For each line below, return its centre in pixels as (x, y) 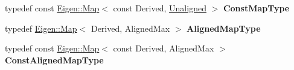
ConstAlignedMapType (54, 60)
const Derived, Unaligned (160, 8)
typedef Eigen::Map (41, 28)
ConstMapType (256, 8)
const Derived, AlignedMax (164, 48)
